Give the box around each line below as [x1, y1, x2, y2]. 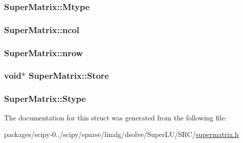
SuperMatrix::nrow [4, 46, 83, 59]
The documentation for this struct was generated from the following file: [4, 112, 227, 122]
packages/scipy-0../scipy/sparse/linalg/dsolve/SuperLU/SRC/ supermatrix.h [4, 129, 239, 139]
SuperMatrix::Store [28, 69, 109, 82]
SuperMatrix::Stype [4, 92, 86, 105]
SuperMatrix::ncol [4, 23, 79, 36]
